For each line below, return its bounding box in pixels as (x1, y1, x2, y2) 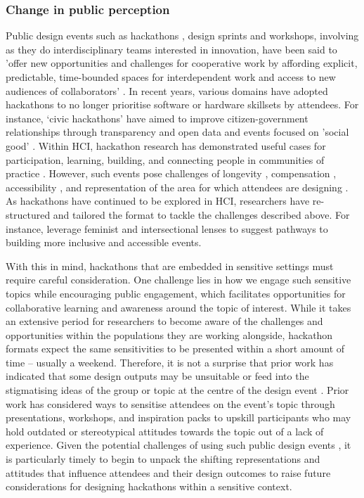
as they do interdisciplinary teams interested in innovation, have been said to (6, 41, 337, 56)
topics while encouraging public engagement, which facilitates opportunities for (6, 286, 346, 300)
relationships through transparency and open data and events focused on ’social (6, 124, 349, 139)
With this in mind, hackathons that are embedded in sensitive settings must (6, 258, 334, 273)
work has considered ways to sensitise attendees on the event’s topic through (6, 396, 335, 411)
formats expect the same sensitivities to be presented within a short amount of (6, 341, 345, 356)
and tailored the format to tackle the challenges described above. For (53, 207, 350, 222)
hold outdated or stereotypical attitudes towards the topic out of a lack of (6, 423, 324, 438)
